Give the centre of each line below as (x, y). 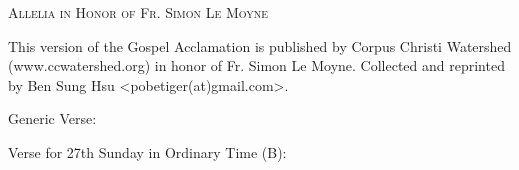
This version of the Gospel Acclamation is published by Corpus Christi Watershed (260, 45)
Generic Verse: (52, 118)
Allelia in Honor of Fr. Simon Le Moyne (138, 12)
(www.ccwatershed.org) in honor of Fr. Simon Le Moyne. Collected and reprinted (256, 65)
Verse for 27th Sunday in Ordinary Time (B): (147, 151)
